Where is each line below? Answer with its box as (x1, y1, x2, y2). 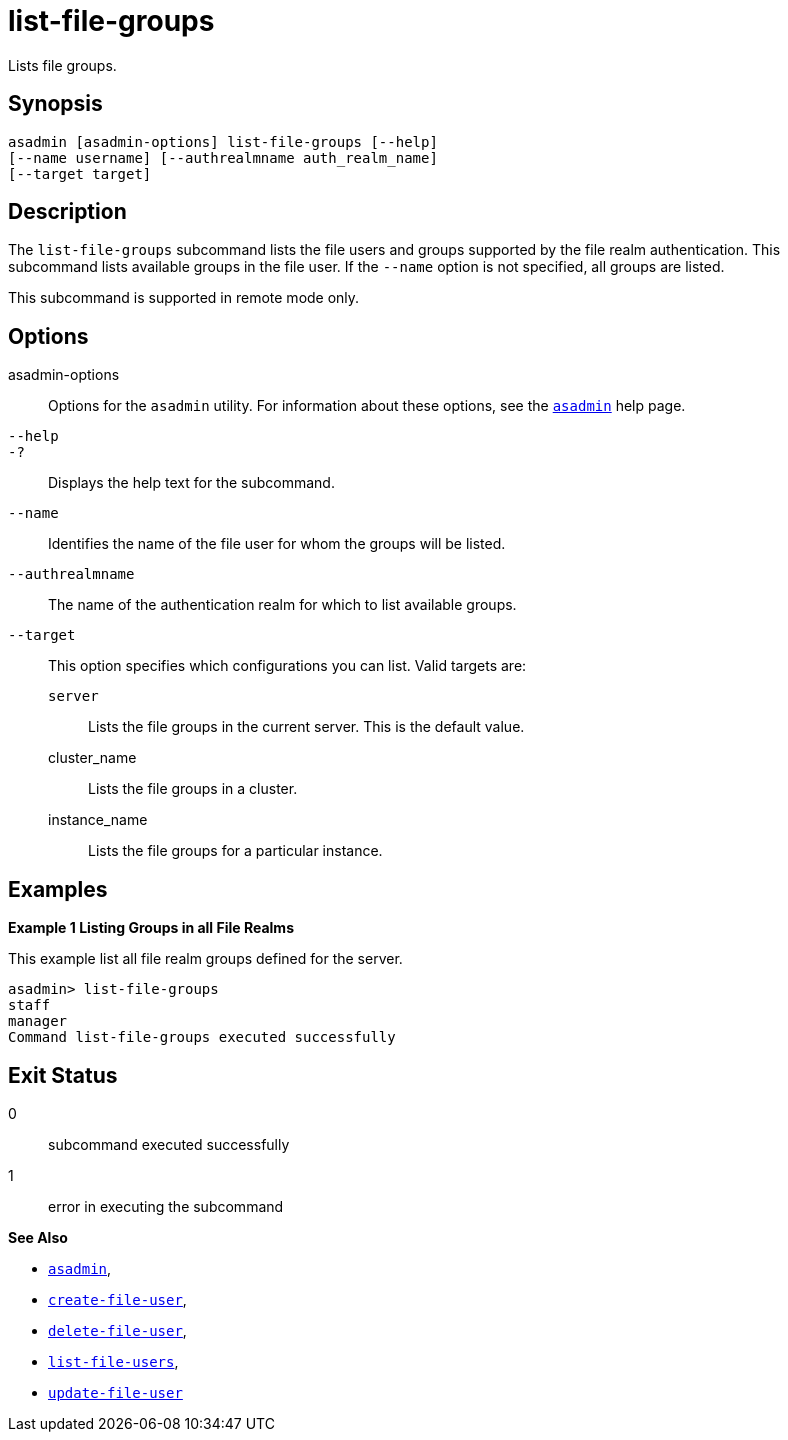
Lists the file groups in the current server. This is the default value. (88, 718, 525, 736)
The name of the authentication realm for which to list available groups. (48, 596, 517, 614)
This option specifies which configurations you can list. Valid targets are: (48, 657, 527, 675)
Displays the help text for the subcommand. (48, 474, 335, 492)
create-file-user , (48, 1290, 187, 1308)
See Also (8, 1228, 68, 1246)
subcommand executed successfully (48, 1135, 290, 1153)
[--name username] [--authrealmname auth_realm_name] (8, 149, 438, 166)
